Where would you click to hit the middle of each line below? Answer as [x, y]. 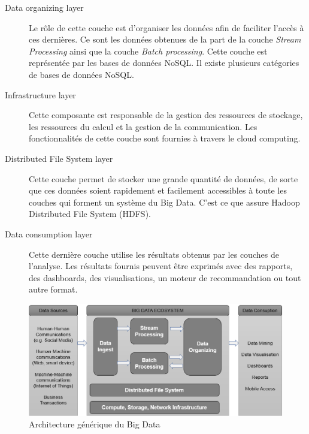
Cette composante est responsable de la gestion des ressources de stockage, [166, 115]
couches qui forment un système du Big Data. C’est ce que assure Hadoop [164, 202]
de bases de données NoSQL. [81, 74]
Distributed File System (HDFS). [90, 214]
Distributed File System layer [59, 158]
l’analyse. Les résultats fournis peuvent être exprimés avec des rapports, [161, 266]
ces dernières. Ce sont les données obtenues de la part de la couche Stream [165, 39]
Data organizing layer [44, 7]
